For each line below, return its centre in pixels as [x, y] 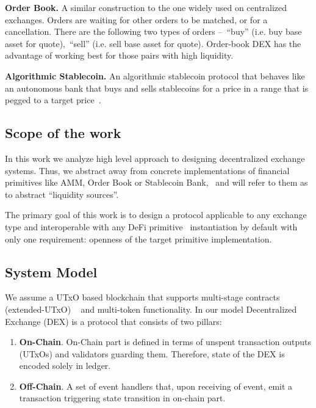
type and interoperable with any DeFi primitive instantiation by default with [151, 226]
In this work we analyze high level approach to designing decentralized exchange [155, 158]
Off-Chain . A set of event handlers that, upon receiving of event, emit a [156, 386]
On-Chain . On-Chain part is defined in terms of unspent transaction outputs [165, 342]
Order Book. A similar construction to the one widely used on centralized [146, 7]
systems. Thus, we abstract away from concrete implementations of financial [147, 170]
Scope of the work [63, 133]
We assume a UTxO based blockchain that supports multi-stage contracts [142, 297]
